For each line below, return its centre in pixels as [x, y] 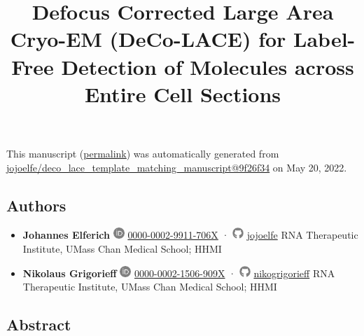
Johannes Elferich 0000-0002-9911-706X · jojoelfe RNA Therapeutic [190, 235]
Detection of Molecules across [208, 66]
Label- [324, 39]
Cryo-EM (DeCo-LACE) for [148, 39]
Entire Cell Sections [183, 93]
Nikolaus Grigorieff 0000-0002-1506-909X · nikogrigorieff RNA [179, 273]
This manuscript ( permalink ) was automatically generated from [143, 153]
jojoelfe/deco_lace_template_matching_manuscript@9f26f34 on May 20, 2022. [177, 167]
